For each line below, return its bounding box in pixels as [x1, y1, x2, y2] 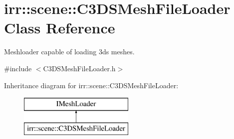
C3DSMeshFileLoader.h [43, 63, 116, 73]
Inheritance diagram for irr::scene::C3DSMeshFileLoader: [4, 80, 179, 90]
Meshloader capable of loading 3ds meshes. [4, 46, 135, 57]
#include [4, 63, 32, 73]
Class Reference [4, 17, 115, 38]
